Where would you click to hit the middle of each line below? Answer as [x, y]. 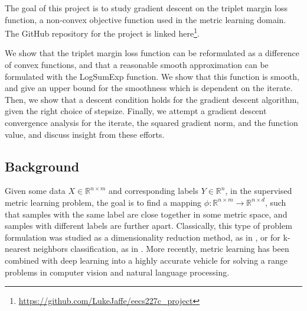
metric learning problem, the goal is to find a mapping [103, 202]
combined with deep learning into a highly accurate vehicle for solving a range [146, 260]
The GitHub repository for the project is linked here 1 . [102, 32]
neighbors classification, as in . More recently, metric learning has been [161, 249]
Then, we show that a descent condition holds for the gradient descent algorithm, [152, 99]
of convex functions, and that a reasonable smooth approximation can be [137, 65]
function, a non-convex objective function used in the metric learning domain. [146, 19]
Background [42, 166]
